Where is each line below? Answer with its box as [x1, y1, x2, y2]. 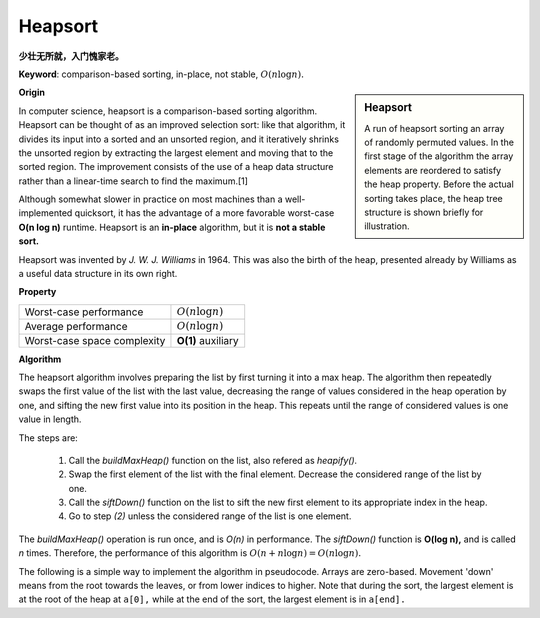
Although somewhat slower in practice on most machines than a [18, 193, 284, 205]
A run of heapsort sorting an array [364, 122, 505, 134]
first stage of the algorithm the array [364, 150, 514, 162]
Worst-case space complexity [24, 333, 166, 347]
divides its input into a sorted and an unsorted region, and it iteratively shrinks [18, 133, 340, 145]
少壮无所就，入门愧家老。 [18, 50, 124, 62]
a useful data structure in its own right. [18, 268, 178, 280]
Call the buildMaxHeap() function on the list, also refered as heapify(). [68, 454, 358, 466]
